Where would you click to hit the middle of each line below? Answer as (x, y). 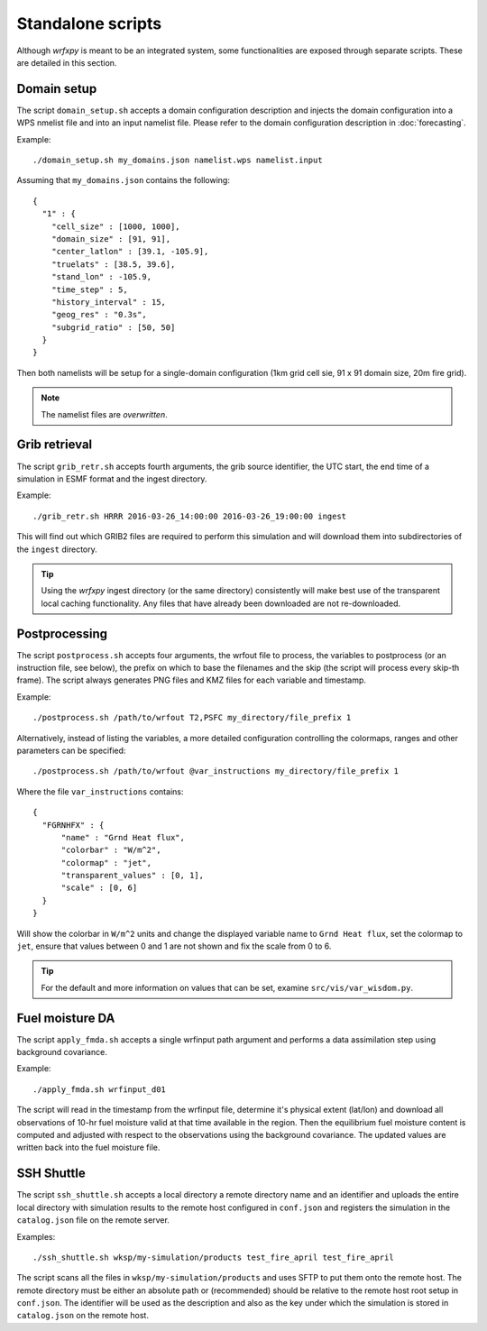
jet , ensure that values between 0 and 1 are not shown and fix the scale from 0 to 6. (174, 946)
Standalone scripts (89, 23)
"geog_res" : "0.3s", (99, 315)
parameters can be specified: (71, 750)
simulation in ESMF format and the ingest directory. (112, 479)
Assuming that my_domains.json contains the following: (123, 180)
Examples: (36, 1236)
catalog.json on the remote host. (83, 1316)
